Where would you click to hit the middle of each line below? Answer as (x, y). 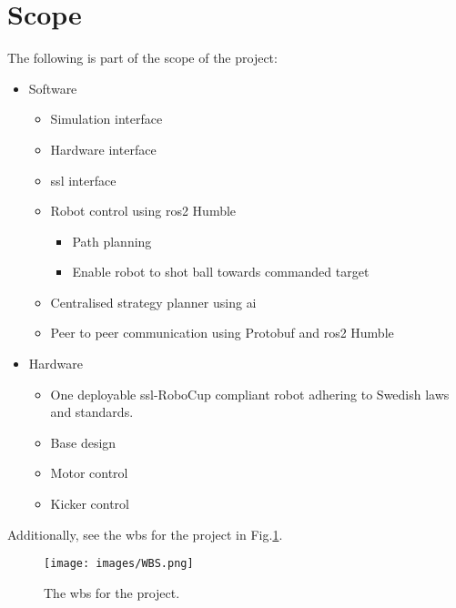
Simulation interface (106, 119)
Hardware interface (103, 149)
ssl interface (83, 180)
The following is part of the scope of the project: (142, 58)
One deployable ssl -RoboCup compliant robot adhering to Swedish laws (250, 394)
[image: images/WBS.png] (119, 564)
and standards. (92, 412)
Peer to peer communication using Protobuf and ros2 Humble (222, 333)
